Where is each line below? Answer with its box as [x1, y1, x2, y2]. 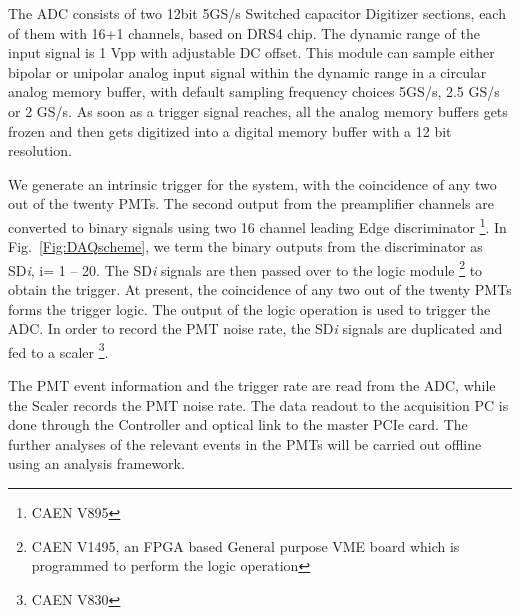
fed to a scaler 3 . [8, 338, 109, 362]
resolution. [8, 140, 72, 161]
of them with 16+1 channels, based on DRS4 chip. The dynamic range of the [8, 22, 480, 43]
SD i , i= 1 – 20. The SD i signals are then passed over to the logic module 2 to [8, 256, 483, 280]
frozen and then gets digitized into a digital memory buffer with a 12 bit [8, 120, 452, 141]
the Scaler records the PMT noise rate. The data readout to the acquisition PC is [8, 394, 509, 415]
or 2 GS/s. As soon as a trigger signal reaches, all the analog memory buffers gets [8, 100, 508, 121]
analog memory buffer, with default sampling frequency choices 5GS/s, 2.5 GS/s [8, 81, 500, 102]
